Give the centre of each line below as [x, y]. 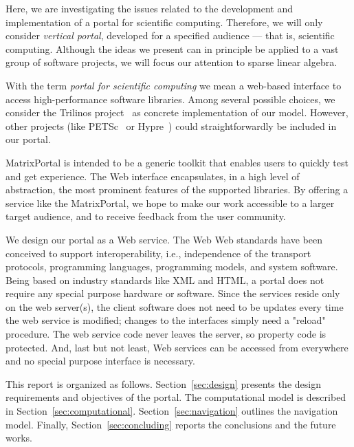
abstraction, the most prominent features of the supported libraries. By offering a [177, 189]
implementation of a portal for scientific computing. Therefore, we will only [164, 22]
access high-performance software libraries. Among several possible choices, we [170, 99]
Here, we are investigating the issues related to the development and [150, 8]
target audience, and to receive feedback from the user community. [146, 216]
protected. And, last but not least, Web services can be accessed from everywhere [177, 347]
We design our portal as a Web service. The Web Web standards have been [164, 239]
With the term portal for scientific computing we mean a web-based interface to [174, 85]
